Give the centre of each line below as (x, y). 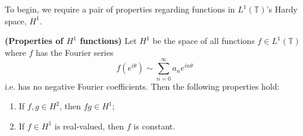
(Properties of (34, 41)
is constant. (154, 126)
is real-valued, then (89, 126)
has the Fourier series (75, 52)
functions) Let (108, 41)
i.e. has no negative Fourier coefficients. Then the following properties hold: (142, 86)
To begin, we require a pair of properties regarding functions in (120, 9)
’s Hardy (282, 9)
